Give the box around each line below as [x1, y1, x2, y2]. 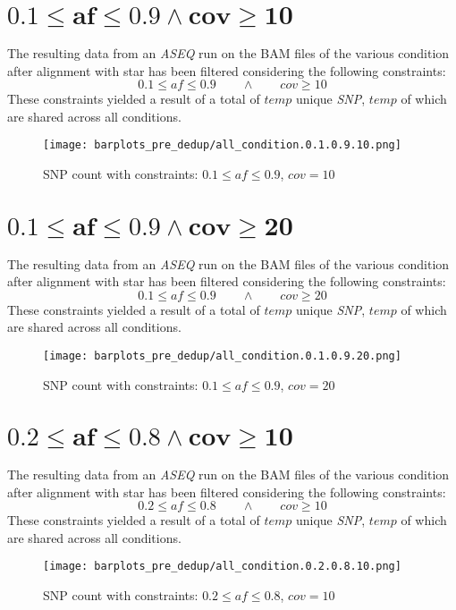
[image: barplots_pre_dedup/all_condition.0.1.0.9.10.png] [43, 139, 401, 152]
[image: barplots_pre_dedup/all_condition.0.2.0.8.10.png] [43, 560, 401, 573]
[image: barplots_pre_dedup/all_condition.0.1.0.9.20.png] [43, 349, 401, 362]
